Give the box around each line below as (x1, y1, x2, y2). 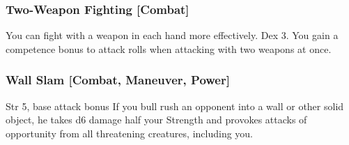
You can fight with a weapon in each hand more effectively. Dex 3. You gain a (6, 28, 339, 43)
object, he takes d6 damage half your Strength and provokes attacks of (6, 112, 307, 127)
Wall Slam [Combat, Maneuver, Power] (6, 71, 230, 89)
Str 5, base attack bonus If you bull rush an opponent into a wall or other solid (6, 98, 344, 113)
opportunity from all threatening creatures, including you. (6, 125, 254, 140)
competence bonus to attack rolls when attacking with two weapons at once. (6, 41, 332, 56)
